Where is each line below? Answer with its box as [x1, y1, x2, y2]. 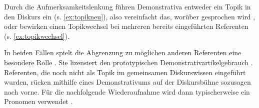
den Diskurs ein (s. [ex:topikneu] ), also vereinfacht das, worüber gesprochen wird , [4, 11, 255, 21]
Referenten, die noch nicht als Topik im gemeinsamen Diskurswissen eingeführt [4, 67, 246, 77]
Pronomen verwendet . [4, 96, 73, 107]
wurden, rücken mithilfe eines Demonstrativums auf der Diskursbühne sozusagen [4, 77, 251, 87]
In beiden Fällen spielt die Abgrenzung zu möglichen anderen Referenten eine [4, 47, 241, 58]
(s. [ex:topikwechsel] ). [4, 30, 69, 41]
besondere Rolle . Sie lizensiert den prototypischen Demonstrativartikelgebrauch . [4, 57, 253, 67]
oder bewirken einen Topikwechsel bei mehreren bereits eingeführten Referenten [4, 21, 248, 31]
